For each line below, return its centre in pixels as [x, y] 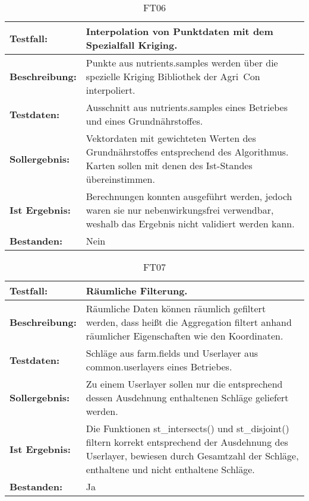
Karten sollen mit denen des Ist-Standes [169, 165]
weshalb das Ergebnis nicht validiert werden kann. [190, 223]
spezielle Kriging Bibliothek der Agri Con [173, 76]
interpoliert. [111, 90]
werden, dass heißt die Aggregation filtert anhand [189, 322]
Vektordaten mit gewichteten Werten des [171, 138]
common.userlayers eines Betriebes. [159, 367]
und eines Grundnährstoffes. [144, 121]
